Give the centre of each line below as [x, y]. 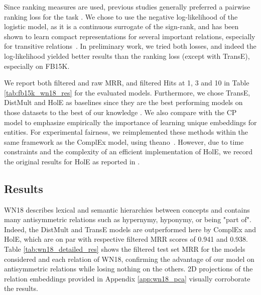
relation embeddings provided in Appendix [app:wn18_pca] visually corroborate [127, 278]
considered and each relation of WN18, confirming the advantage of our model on [129, 259]
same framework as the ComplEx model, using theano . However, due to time [124, 141]
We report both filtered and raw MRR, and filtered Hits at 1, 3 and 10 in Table [127, 83]
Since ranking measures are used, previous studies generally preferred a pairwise [127, 7]
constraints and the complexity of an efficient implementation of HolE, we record [128, 152]
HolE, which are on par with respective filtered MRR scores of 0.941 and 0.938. [126, 239]
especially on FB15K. [37, 66]
